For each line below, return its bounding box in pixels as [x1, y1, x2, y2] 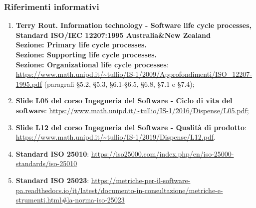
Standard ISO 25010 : [15, 148, 89, 159]
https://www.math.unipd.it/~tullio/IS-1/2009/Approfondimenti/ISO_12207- [15, 69, 252, 79]
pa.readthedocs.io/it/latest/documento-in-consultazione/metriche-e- [15, 185, 223, 195]
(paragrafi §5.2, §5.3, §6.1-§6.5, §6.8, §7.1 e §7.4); [44, 78, 195, 89]
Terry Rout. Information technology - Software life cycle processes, [15, 20, 252, 30]
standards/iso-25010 [15, 158, 77, 169]
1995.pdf [15, 78, 42, 89]
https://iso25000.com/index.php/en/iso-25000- [91, 148, 234, 159]
